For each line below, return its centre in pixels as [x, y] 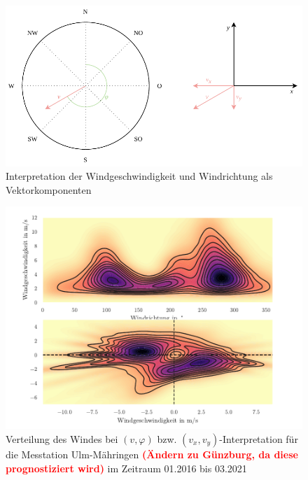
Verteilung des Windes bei [62, 439]
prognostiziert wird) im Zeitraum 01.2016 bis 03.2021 [126, 468]
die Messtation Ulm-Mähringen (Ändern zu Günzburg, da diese [152, 454]
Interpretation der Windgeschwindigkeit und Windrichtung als [139, 176]
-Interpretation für [259, 439]
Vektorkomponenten [49, 189]
